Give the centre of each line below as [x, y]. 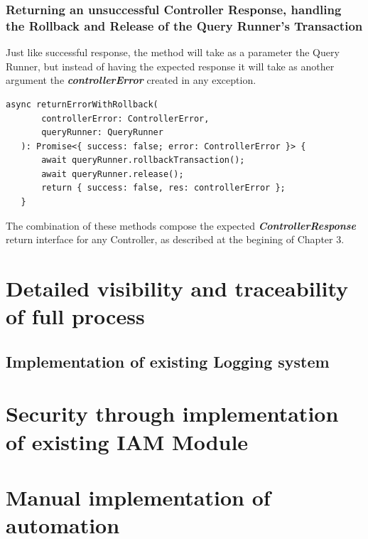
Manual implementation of [138, 497]
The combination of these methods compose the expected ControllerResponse [181, 225]
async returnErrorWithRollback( [82, 104]
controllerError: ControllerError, [125, 118]
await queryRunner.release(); [113, 174]
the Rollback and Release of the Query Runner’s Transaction [184, 25]
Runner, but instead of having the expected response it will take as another [170, 66]
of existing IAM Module [127, 441]
